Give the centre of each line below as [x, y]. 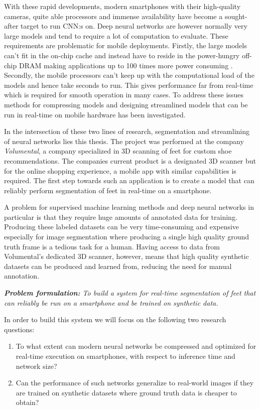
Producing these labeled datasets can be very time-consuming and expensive [122, 227]
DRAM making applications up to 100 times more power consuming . [126, 65]
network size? [36, 366]
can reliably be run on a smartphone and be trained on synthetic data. [111, 302]
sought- [236, 16]
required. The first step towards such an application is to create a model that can [129, 180]
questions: [19, 329]
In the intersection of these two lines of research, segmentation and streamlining [127, 131]
